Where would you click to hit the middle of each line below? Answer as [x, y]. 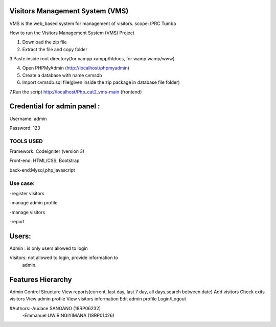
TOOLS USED [26, 141]
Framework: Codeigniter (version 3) [47, 151]
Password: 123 [25, 128]
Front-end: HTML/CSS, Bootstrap [44, 160]
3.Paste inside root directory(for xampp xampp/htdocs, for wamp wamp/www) [92, 59]
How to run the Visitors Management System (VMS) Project [72, 33]
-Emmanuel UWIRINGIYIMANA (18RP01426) [68, 315]
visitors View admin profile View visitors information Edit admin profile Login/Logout [98, 299]
